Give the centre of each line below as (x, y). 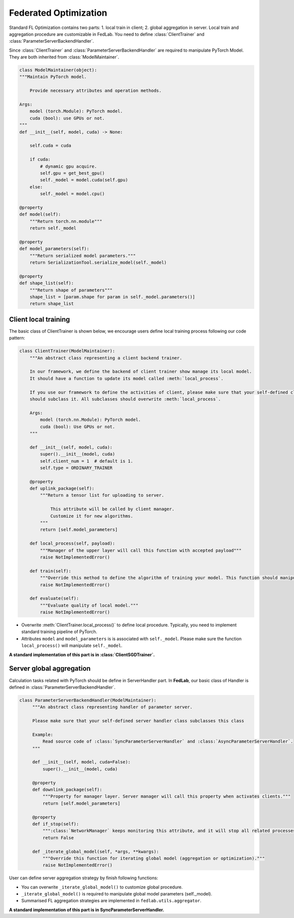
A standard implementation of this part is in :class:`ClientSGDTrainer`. (82, 654)
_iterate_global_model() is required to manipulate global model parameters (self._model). (117, 894)
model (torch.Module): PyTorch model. (76, 111)
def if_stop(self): (56, 824)
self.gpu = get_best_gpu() (72, 173)
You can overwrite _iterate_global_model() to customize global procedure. (102, 887)
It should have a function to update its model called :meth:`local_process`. (127, 378)
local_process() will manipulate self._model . (72, 645)
